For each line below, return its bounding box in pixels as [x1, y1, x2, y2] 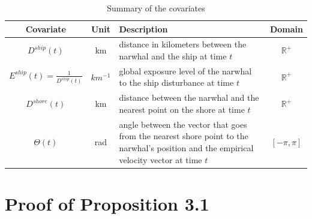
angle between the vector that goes [119, 118, 247, 130]
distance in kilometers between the [119, 38, 247, 50]
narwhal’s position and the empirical [119, 141, 254, 154]
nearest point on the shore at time [119, 103, 245, 115]
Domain [269, 22, 303, 35]
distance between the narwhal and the [119, 91, 259, 104]
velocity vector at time [119, 153, 202, 166]
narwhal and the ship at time [119, 50, 227, 62]
